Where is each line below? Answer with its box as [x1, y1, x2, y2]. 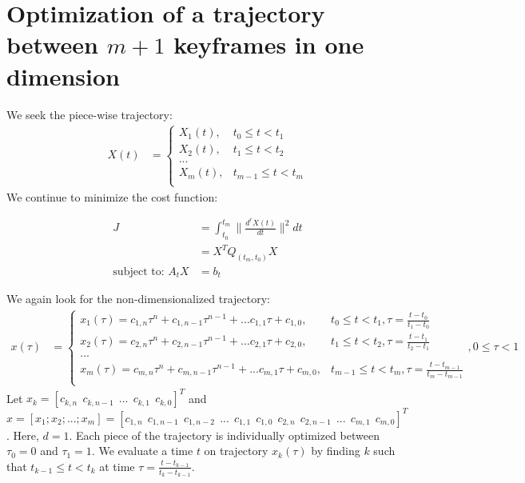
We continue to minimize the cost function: [6, 188, 218, 205]
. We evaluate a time [91, 442, 193, 459]
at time [99, 457, 135, 474]
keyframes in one [173, 28, 364, 61]
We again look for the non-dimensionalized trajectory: [6, 290, 271, 307]
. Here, [6, 426, 39, 443]
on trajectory [204, 442, 268, 459]
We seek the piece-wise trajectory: [6, 106, 173, 122]
